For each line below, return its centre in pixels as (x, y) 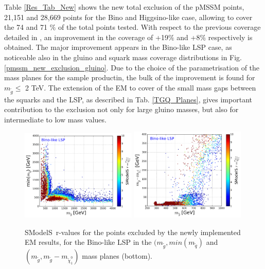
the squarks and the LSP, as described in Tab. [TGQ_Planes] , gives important (128, 99)
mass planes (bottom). (117, 256)
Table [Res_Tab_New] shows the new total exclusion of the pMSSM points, (124, 7)
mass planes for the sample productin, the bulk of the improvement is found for (130, 77)
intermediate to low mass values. (55, 119)
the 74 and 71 (26, 27)
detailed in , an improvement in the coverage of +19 (86, 37)
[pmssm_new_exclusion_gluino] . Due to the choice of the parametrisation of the (132, 67)
